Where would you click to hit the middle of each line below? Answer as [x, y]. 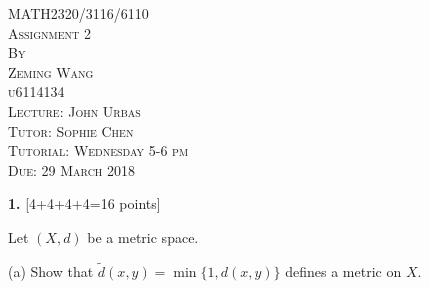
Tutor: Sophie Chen [71, 130]
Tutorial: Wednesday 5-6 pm [98, 150]
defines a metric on [343, 270]
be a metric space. [143, 236]
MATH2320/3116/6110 [78, 13]
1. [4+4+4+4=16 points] [84, 203]
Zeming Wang [51, 71]
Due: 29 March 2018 [72, 169]
